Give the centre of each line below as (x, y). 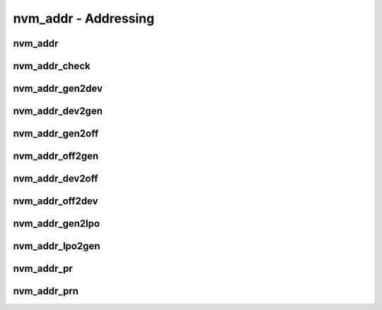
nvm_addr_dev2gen (58, 111)
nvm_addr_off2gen (56, 156)
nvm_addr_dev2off (56, 179)
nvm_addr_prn (46, 291)
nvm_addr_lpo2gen (57, 246)
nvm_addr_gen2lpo (57, 223)
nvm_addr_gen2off (56, 134)
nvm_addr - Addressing (84, 18)
